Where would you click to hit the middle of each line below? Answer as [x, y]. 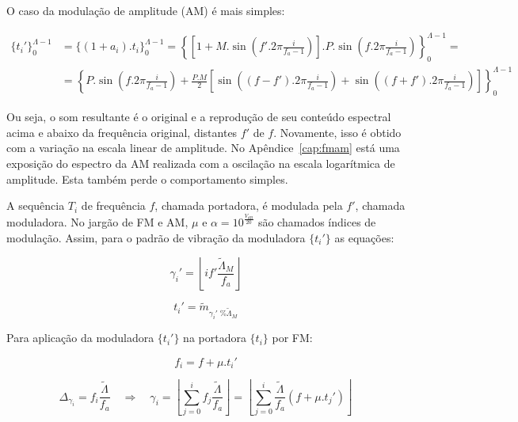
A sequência [36, 205]
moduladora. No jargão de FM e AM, [97, 222]
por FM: [292, 338]
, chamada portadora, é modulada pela [249, 205]
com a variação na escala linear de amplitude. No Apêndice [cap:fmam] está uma [203, 148]
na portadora [215, 338]
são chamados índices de [317, 222]
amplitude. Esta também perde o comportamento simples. [147, 179]
